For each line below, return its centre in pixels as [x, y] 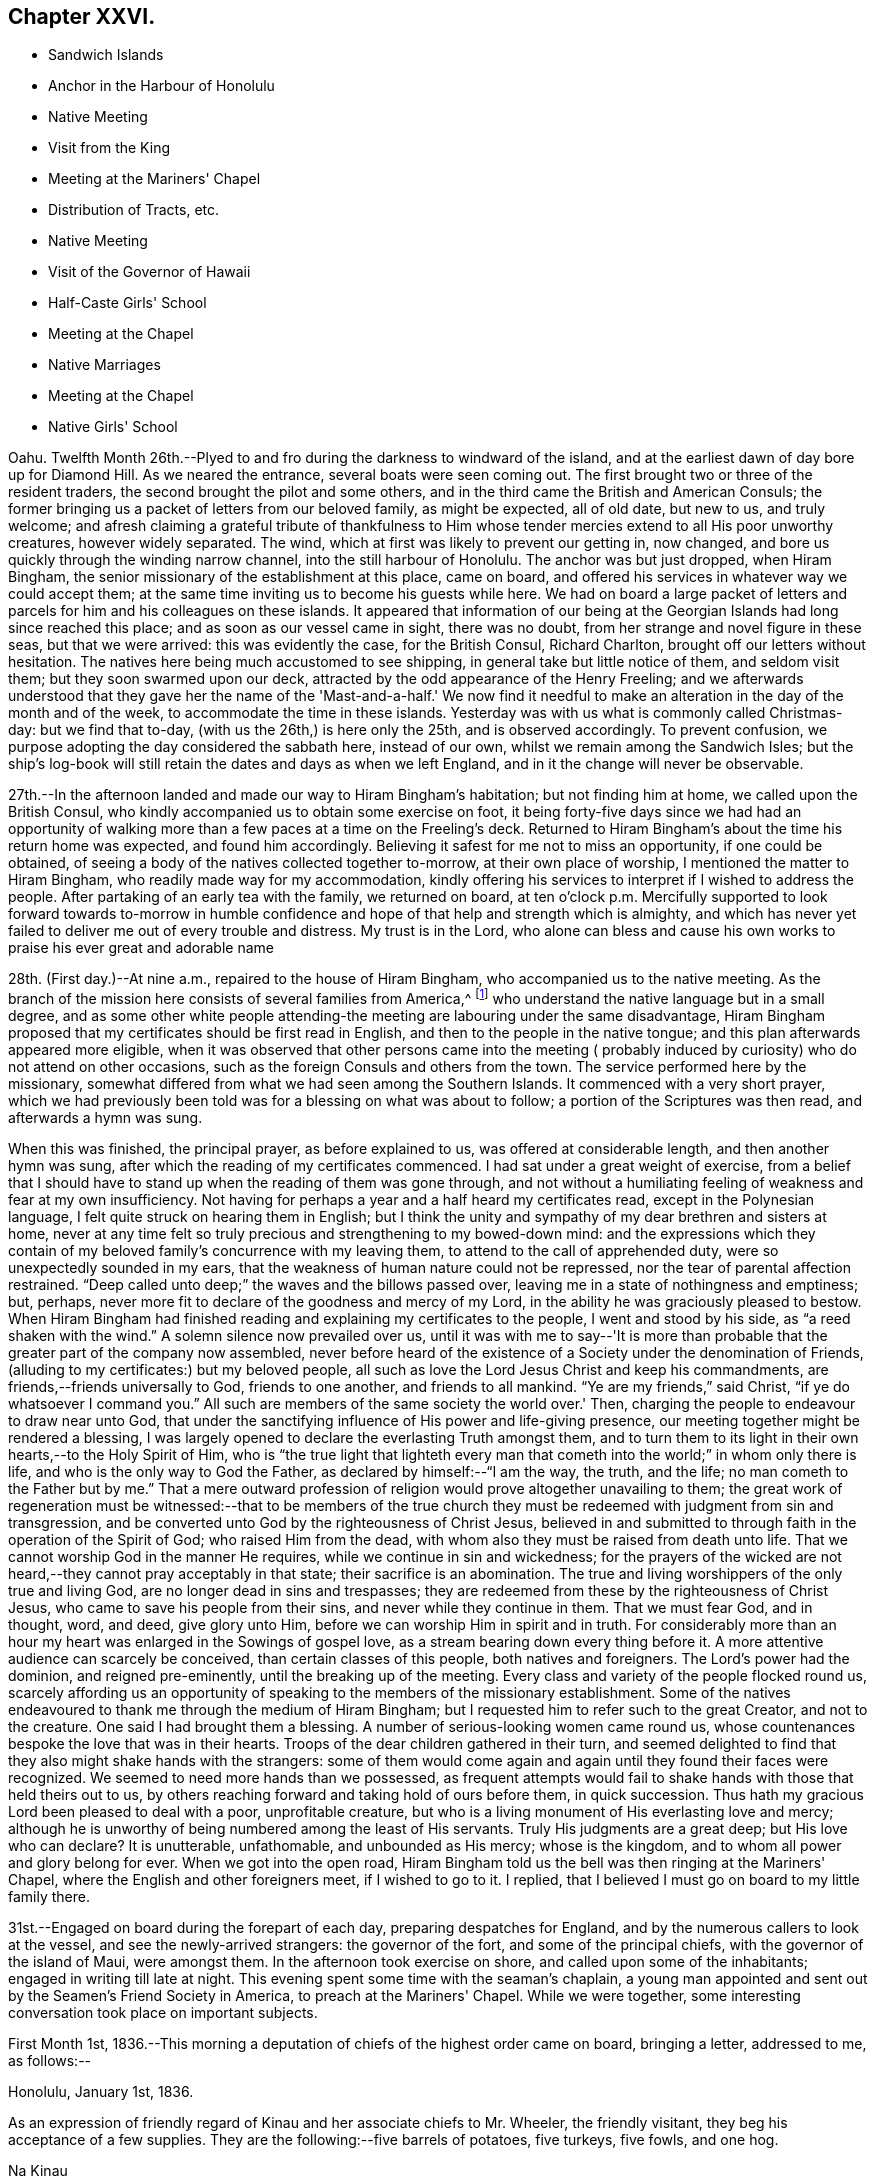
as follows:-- [50, 2061]
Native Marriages [104, 365]
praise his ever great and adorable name [141, 948]
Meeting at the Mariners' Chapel [154, 179]
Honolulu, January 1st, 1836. [101, 2092]
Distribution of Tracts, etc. [134, 210]
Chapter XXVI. [82, 16]
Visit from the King [109, 148]
